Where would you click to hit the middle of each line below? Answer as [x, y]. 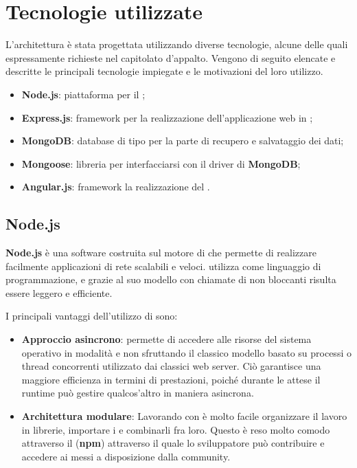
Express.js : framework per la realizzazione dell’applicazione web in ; [167, 117]
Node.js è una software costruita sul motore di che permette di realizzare [161, 253]
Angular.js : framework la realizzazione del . [116, 187]
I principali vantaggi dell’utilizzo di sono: [92, 316]
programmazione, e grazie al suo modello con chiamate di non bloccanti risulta [171, 279]
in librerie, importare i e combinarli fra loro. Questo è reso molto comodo [176, 429]
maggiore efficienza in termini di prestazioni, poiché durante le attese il [171, 379]
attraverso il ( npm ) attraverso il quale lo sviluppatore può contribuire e [173, 443]
